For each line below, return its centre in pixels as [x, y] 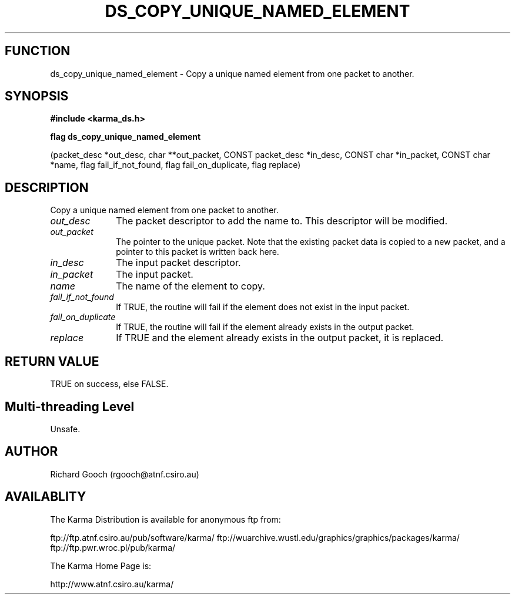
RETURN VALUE [52, 361]
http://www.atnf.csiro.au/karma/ [112, 584]
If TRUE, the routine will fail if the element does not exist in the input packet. [263, 307]
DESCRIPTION [47, 187]
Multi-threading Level [70, 406]
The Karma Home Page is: [101, 566]
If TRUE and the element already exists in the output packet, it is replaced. [280, 338]
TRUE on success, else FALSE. [109, 384]
